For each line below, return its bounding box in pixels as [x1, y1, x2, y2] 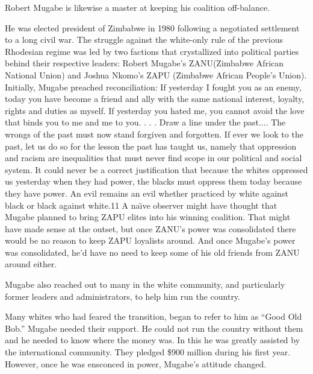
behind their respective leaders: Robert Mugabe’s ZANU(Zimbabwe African [5, 57, 284, 69]
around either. [5, 258, 57, 270]
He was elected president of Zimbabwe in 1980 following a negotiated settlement [5, 21, 300, 34]
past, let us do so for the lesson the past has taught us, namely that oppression [5, 139, 297, 152]
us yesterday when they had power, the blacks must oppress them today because [5, 175, 302, 188]
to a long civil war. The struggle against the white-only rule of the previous [5, 33, 283, 46]
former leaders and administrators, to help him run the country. [5, 290, 240, 302]
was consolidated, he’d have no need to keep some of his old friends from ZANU [5, 246, 300, 258]
